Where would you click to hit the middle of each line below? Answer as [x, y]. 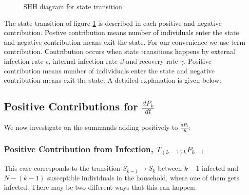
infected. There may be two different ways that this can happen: [100, 187]
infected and [220, 168]
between [170, 168]
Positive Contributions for [71, 106]
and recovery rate [152, 61]
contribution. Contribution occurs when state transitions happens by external [120, 51]
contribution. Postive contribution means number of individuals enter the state [122, 32]
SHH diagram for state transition [73, 6]
